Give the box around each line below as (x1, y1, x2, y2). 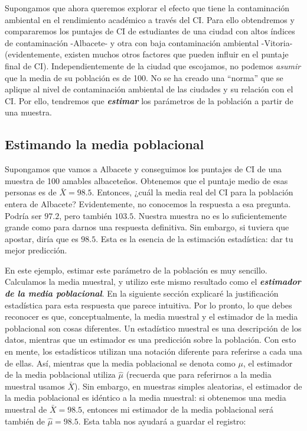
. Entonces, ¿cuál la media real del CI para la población (92, 186, 293, 198)
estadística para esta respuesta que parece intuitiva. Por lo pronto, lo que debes (5, 298, 292, 311)
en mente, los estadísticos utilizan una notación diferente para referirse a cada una (5, 345, 302, 358)
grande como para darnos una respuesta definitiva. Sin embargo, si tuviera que (5, 221, 289, 233)
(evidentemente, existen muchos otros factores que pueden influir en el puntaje (5, 48, 289, 60)
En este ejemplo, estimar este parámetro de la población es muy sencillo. (5, 263, 267, 276)
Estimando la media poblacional (5, 135, 204, 153)
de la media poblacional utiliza (5, 368, 116, 381)
